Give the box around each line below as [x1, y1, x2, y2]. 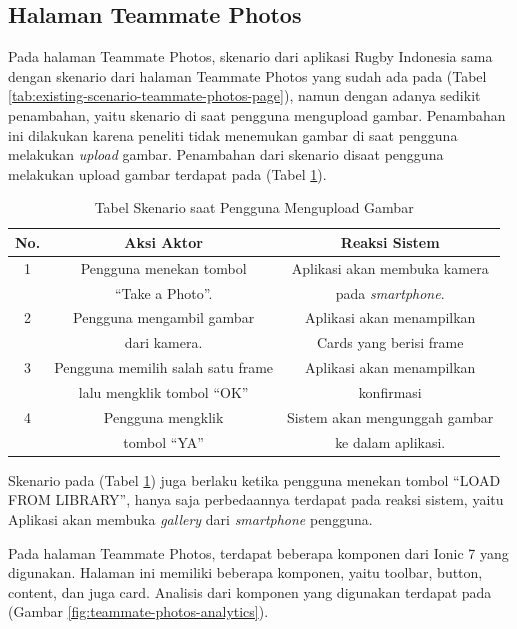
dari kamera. [124, 332, 203, 353]
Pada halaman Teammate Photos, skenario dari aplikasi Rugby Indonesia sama [8, 46, 493, 67]
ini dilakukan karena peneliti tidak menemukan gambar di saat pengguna [8, 124, 458, 145]
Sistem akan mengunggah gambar [287, 406, 494, 427]
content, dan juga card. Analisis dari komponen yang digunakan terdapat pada [8, 581, 492, 602]
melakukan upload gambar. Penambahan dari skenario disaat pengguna [8, 144, 444, 165]
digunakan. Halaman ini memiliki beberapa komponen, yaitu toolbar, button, [8, 562, 483, 583]
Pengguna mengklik [103, 406, 224, 427]
